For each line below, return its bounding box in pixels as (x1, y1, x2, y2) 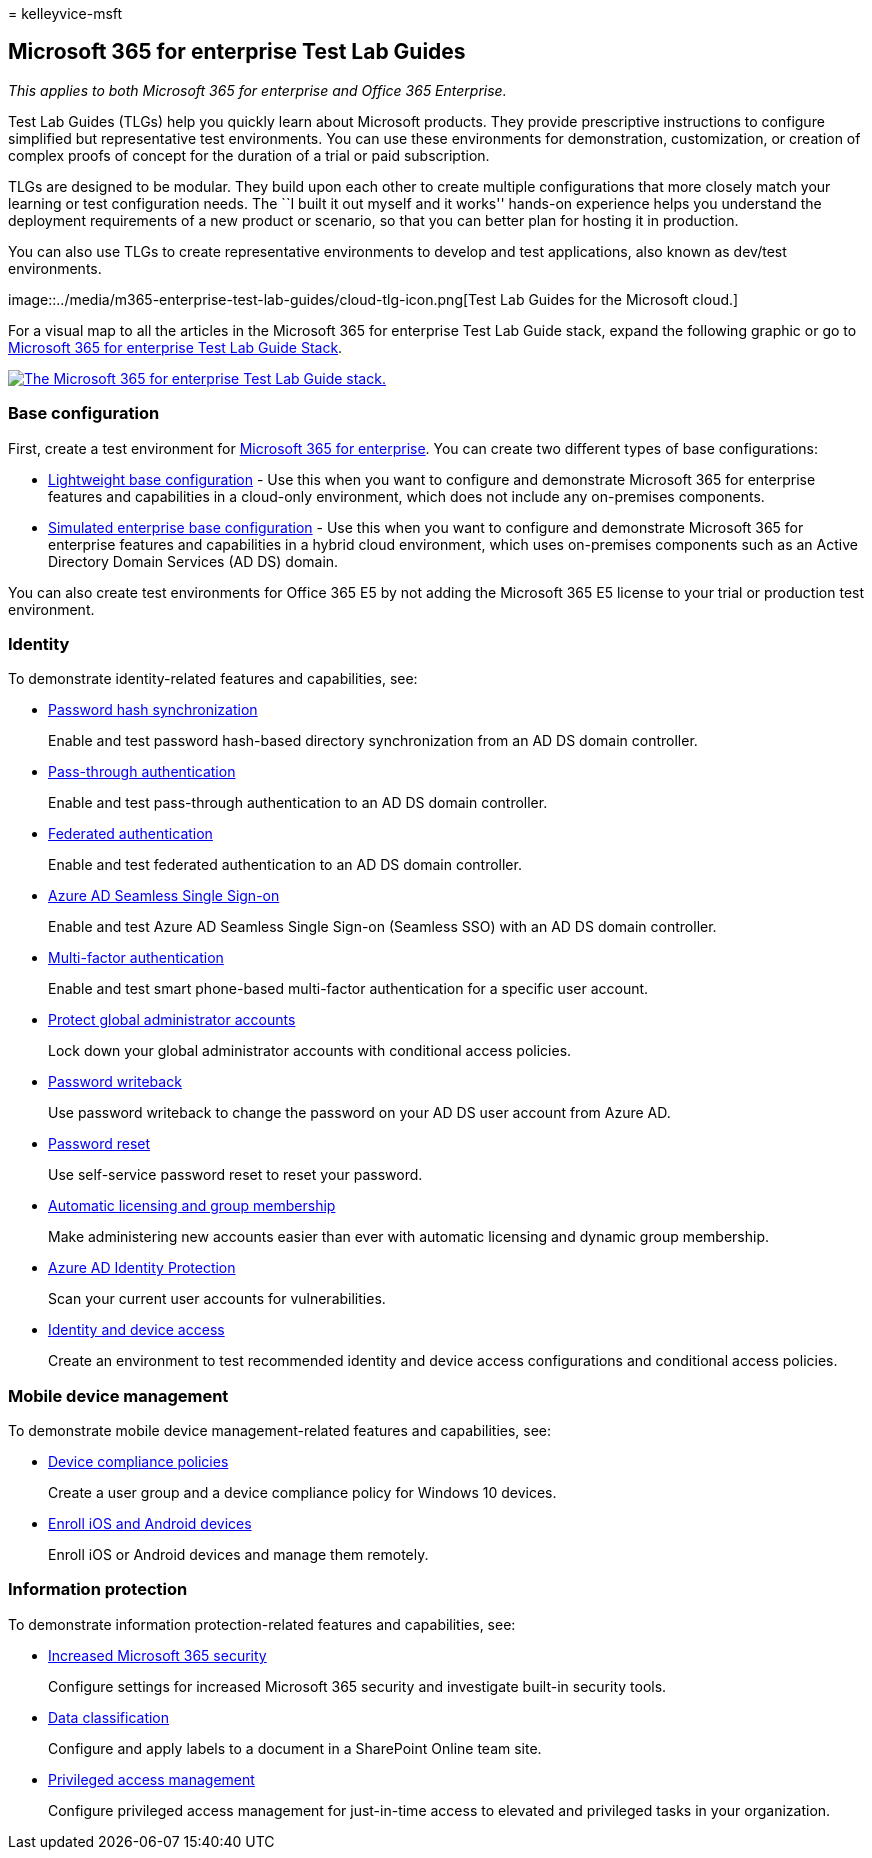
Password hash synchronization (48, 701, 258, 719)
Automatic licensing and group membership (48, 1197, 336, 1215)
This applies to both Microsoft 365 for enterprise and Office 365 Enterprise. (8, 81, 507, 99)
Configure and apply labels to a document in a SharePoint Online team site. (48, 1739, 542, 1757)
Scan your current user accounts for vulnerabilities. (48, 1290, 386, 1308)
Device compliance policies (48, 1453, 229, 1471)
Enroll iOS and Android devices (48, 1515, 252, 1533)
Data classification (48, 1708, 170, 1726)
